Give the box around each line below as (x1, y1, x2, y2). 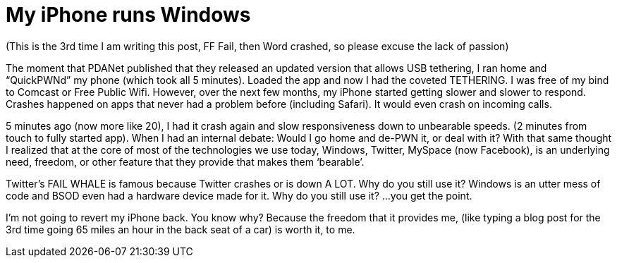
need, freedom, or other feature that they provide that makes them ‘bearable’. (6, 155, 365, 168)
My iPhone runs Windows (6, 3, 251, 27)
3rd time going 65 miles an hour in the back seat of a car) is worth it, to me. (6, 223, 355, 236)
